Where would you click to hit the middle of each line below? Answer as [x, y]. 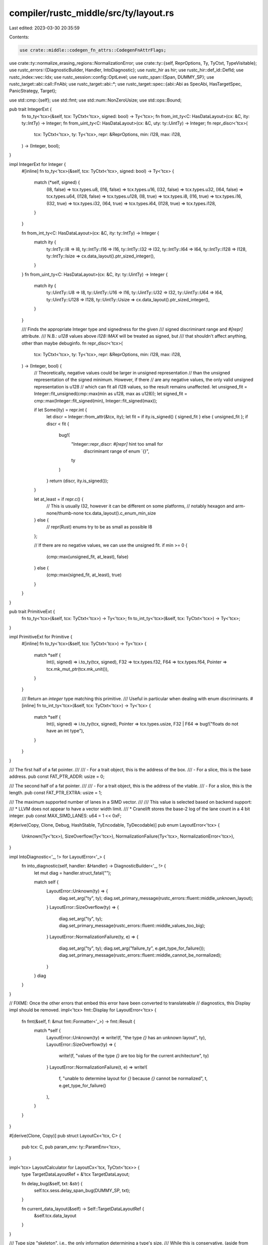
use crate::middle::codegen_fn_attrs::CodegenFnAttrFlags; [93, 50]
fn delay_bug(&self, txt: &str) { [52, 1183]
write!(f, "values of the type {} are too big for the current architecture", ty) [134, 1056]
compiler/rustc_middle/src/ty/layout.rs [92, 13]
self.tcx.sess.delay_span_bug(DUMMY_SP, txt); [82, 1190]
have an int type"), [65, 731]
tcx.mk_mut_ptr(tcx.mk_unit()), [78, 669]
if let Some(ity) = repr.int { [61, 410]
